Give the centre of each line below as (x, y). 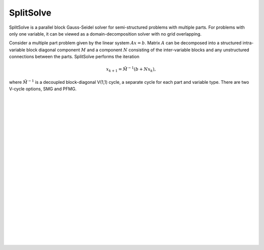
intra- (248, 43)
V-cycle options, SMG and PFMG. (43, 89)
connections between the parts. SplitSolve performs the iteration (74, 57)
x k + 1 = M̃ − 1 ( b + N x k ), (131, 69)
